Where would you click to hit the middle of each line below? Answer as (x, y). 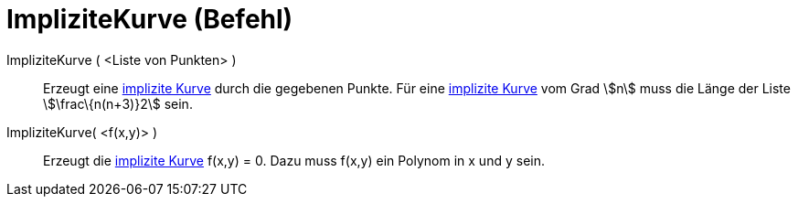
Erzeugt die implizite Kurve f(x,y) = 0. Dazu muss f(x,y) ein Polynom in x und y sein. (294, 160)
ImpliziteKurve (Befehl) (150, 19)
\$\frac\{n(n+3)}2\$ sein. (118, 103)
